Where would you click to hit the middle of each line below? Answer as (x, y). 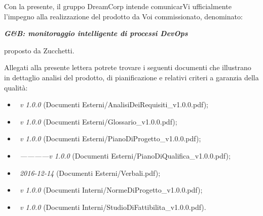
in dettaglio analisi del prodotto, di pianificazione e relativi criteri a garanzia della (131, 77)
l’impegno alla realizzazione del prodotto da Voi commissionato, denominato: (123, 16)
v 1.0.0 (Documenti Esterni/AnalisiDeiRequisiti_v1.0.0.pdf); (114, 104)
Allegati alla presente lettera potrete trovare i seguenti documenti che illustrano (128, 67)
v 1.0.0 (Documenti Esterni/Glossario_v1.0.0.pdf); (98, 121)
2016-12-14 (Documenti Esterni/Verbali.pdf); (90, 173)
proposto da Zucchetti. (39, 50)
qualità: (16, 87)
